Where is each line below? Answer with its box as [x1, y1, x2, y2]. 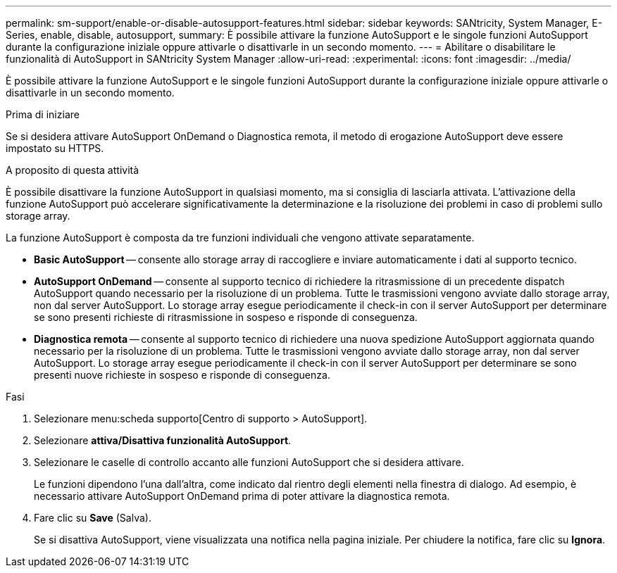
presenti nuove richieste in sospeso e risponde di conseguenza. [34, 369, 330, 381]
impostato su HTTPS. [6, 142, 104, 154]
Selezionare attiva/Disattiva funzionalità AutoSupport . [34, 434, 292, 446]
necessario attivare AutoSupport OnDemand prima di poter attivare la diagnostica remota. [34, 490, 450, 502]
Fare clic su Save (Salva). [34, 512, 151, 524]
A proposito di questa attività [6, 164, 139, 176]
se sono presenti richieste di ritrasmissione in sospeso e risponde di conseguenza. [34, 311, 418, 323]
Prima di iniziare [6, 108, 80, 120]
